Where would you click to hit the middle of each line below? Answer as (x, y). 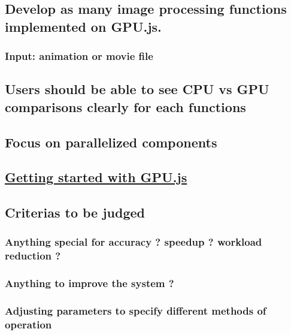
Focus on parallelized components (111, 142)
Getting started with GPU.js (96, 177)
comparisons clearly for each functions (125, 106)
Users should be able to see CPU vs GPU (137, 89)
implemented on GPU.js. (83, 26)
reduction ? (33, 256)
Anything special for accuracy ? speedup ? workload (134, 242)
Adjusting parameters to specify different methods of (136, 311)
